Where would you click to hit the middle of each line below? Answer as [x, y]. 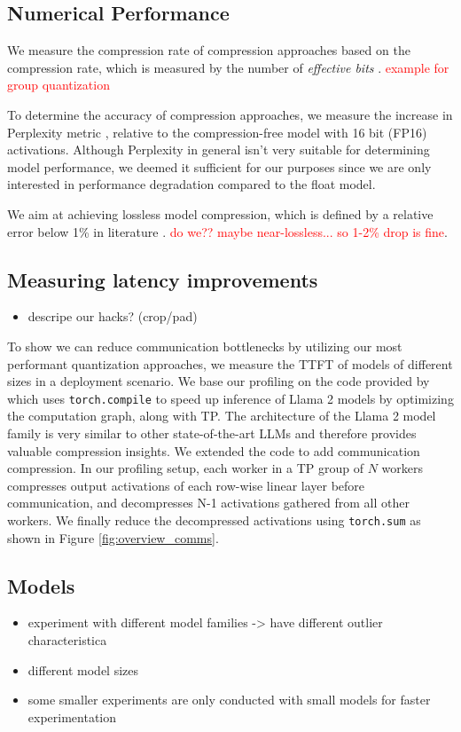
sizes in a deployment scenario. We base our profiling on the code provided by [219, 381]
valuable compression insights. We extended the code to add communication [214, 450]
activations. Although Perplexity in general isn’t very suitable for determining [219, 150]
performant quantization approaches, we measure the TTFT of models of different [230, 363]
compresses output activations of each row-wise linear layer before [186, 485]
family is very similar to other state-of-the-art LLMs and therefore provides [212, 433]
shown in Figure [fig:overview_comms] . [113, 537]
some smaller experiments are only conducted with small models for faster [229, 700]
